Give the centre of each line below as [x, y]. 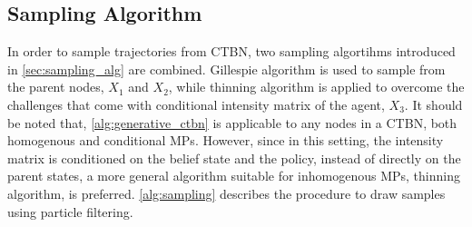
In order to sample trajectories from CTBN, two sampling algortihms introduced [231, 51]
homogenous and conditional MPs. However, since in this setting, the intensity [226, 140]
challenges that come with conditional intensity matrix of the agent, [196, 104]
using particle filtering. [70, 211]
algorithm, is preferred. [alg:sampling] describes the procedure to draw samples [226, 193]
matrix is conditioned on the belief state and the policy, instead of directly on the [234, 158]
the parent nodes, [56, 87]
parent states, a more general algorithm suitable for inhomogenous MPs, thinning [234, 176]
